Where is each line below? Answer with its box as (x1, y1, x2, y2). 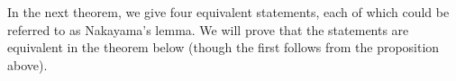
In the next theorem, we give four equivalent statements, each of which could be (7, 3, 450, 21)
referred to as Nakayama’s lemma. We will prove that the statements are (7, 20, 409, 39)
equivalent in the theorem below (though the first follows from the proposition (7, 38, 440, 57)
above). (7, 55, 48, 74)
